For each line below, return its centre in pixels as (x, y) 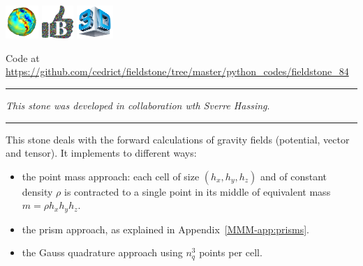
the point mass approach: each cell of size (111, 176)
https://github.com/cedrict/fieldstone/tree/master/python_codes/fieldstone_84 (177, 71)
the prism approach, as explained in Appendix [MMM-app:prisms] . (165, 229)
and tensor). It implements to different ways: (101, 153)
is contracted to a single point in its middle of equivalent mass (198, 191)
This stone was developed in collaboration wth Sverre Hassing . (138, 105)
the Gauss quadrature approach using (102, 252)
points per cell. (231, 252)
